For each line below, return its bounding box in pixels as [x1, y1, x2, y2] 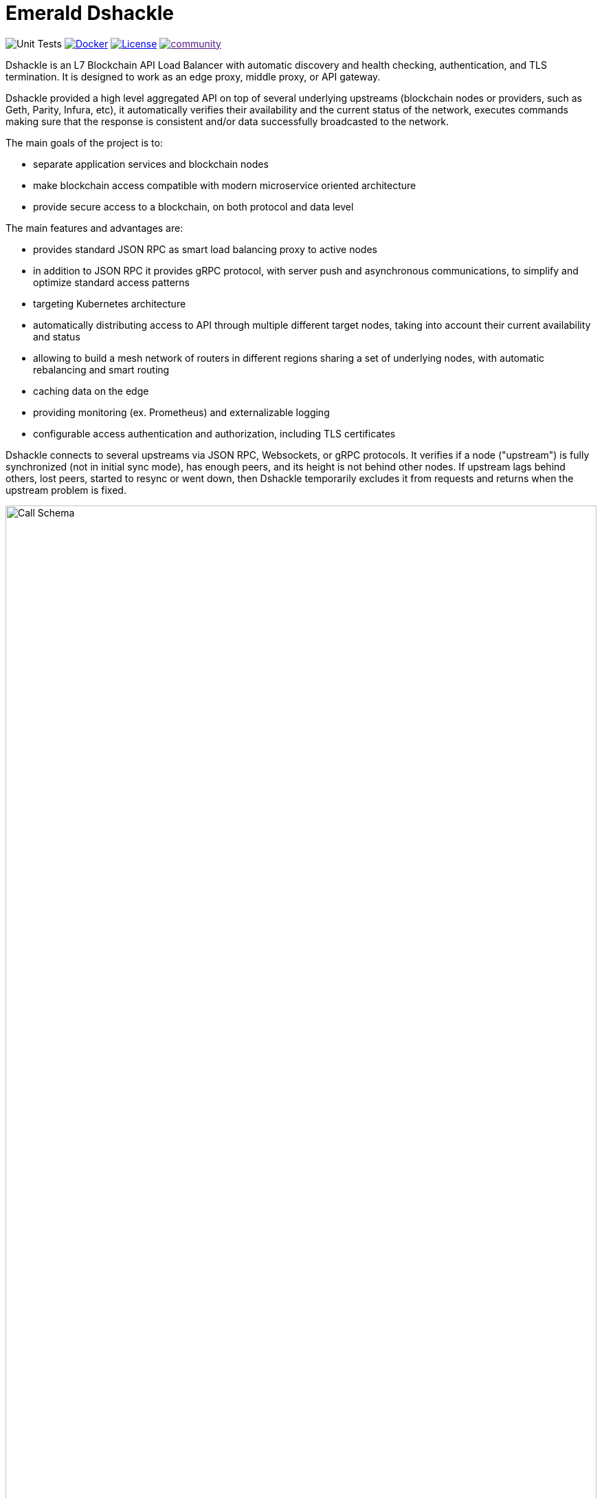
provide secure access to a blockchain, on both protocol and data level [33, 200, 354, 213]
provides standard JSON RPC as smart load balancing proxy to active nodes [33, 243, 377, 255]
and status [33, 330, 80, 343]
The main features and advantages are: [5, 221, 183, 234]
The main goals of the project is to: [5, 136, 163, 149]
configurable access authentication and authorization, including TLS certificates [33, 427, 396, 439]
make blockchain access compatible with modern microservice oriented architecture [33, 179, 416, 191]
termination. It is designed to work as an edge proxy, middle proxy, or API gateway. [5, 70, 381, 83]
